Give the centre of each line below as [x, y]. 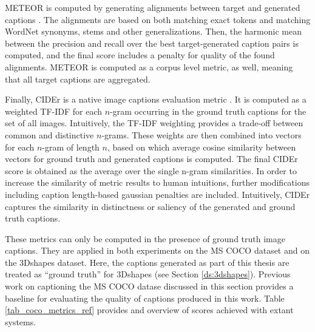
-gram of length [71, 147]
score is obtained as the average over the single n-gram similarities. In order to [151, 170]
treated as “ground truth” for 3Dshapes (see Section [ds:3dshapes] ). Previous [148, 274]
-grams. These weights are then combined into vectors [202, 134]
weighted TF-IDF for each [54, 111]
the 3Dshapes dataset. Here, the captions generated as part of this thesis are [147, 262]
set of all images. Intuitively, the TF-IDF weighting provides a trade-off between [154, 123]
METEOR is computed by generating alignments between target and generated [153, 7]
